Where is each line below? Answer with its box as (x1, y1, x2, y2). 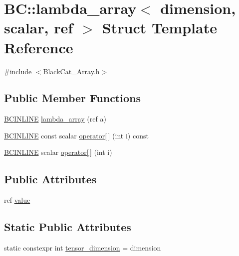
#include (4, 66, 32, 76)
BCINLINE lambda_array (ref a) (4, 114, 106, 124)
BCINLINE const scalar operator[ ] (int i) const (4, 130, 149, 140)
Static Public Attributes (4, 219, 131, 235)
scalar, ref (4, 17, 73, 38)
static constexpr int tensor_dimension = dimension (4, 243, 161, 253)
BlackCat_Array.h (43, 66, 100, 76)
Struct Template (102, 17, 217, 38)
